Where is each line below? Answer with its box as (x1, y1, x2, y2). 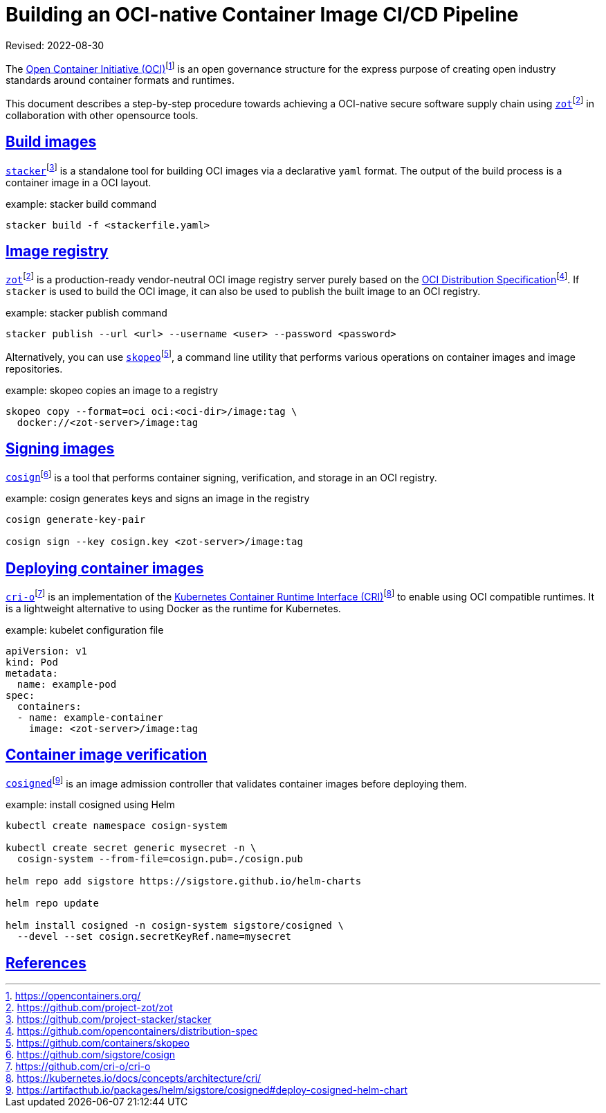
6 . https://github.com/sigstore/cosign (6, 1049, 176, 1061)
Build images (6, 133, 97, 151)
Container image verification (6, 746, 208, 764)
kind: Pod (6, 656, 58, 668)
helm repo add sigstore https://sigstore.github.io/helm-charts (6, 875, 362, 887)
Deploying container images (6, 559, 204, 577)
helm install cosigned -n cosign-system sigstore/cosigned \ (6, 920, 344, 932)
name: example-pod (17, 678, 117, 690)
